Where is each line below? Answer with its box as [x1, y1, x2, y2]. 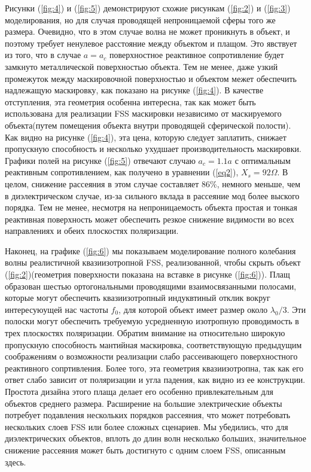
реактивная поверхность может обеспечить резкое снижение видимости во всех [5, 212, 294, 225]
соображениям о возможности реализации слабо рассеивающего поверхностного [5, 350, 298, 363]
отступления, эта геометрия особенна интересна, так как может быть [5, 95, 256, 108]
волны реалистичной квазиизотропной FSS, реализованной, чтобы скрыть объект [5, 256, 301, 269]
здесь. [5, 455, 26, 468]
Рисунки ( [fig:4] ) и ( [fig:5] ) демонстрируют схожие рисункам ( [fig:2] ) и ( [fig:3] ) [5, 2, 291, 14]
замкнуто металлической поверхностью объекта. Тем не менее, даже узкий [5, 60, 278, 72]
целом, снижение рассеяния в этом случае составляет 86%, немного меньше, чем [5, 177, 301, 190]
